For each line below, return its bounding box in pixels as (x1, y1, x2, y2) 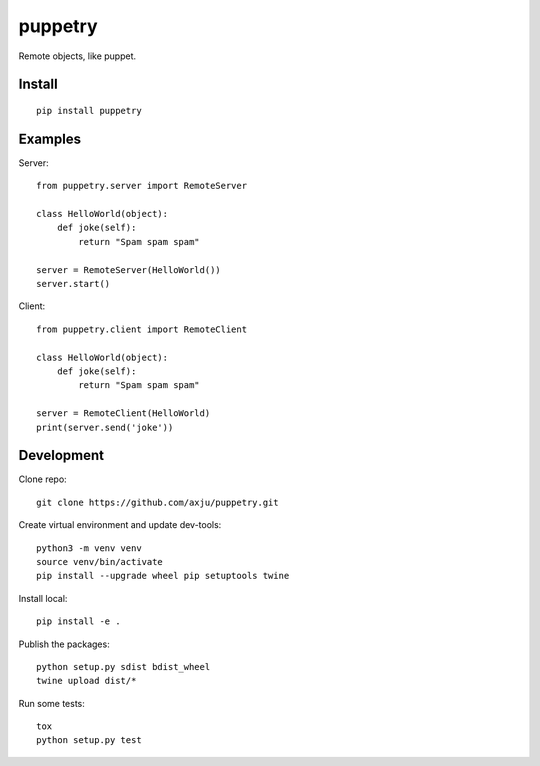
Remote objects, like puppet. (18, 50, 137, 62)
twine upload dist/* (36, 675, 137, 687)
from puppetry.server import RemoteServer (36, 180, 248, 192)
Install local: (18, 592, 68, 604)
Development (18, 447, 105, 464)
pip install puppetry (36, 105, 142, 116)
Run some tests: (18, 697, 85, 709)
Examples (18, 130, 82, 147)
